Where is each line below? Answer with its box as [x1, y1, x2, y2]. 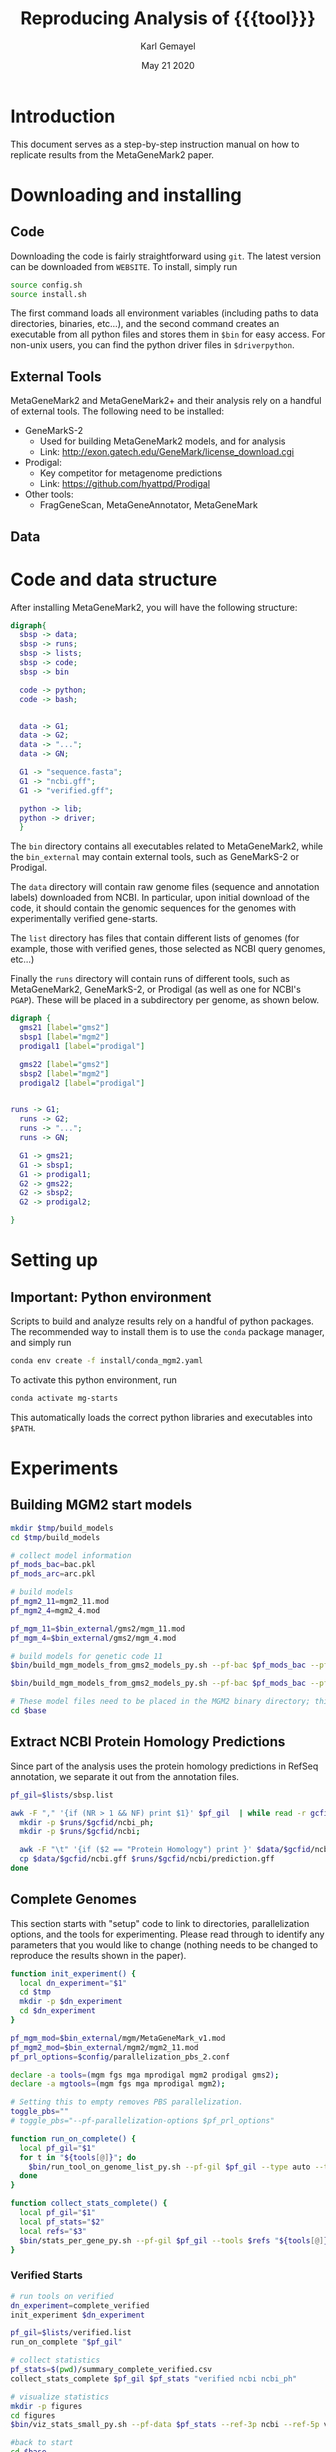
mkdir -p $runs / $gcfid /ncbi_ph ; [19, 1817, 155, 1827]
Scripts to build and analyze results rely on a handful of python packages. [10, 1315, 315, 1327]
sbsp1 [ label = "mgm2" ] [19, 1032, 110, 1042]
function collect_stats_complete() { [10, 2198, 168, 2209]
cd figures [10, 2410, 56, 2421]
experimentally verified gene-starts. [10, 913, 158, 925]
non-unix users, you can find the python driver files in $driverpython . [10, 339, 295, 351]
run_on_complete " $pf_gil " [10, 2337, 123, 2347]
